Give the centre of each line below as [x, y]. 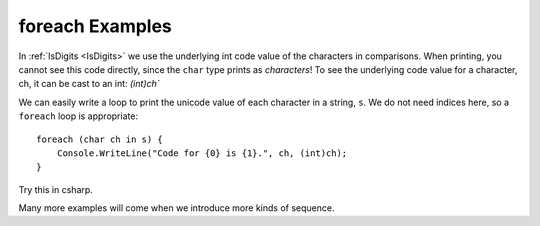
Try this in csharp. [56, 189]
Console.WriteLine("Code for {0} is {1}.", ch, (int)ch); [202, 153]
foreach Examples [95, 26]
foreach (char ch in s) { [100, 139]
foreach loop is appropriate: [78, 116]
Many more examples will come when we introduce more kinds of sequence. [176, 208]
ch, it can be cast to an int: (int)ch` [89, 84]
